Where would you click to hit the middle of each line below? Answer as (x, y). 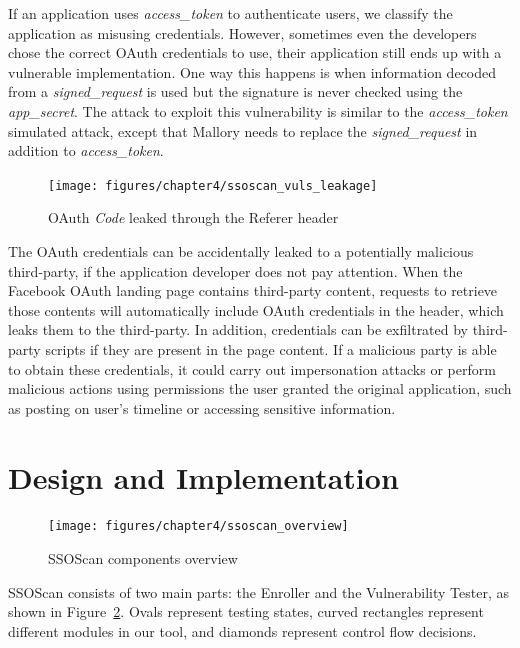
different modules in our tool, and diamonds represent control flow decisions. (242, 630)
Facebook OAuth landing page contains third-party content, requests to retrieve (253, 290)
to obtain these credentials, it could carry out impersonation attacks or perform (252, 368)
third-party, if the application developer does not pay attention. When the (235, 270)
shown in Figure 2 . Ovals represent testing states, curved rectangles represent (246, 611)
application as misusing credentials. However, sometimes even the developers (242, 32)
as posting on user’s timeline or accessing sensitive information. (202, 407)
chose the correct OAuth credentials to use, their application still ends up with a (255, 52)
